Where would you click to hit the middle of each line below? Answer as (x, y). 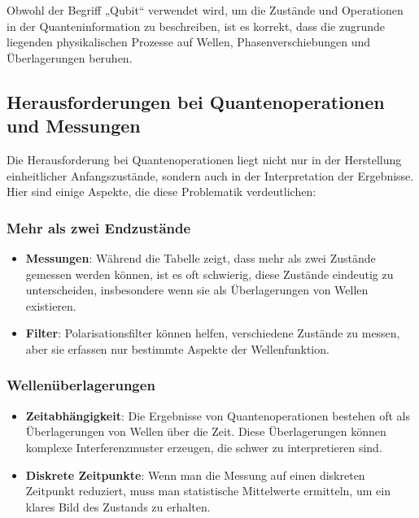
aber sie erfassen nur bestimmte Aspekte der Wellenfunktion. (177, 348)
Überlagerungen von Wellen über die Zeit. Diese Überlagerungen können (206, 431)
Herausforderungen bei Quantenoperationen (196, 101)
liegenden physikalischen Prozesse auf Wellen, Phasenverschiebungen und (189, 42)
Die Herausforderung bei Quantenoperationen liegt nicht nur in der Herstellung (204, 159)
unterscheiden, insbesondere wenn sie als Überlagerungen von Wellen (197, 290)
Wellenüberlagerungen (81, 385)
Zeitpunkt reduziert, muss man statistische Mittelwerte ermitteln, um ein (208, 491)
